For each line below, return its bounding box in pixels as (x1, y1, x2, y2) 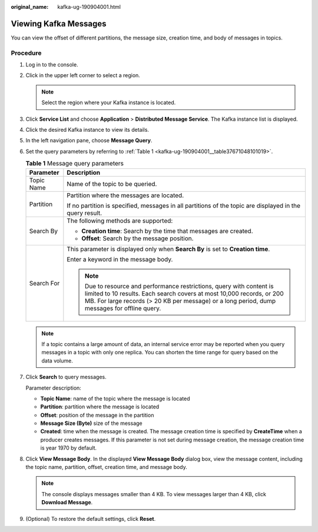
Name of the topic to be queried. (67, 179, 157, 188)
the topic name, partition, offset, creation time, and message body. (25, 464, 188, 471)
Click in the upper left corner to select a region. (25, 72, 141, 79)
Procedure (11, 49, 42, 57)
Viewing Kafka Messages (11, 18, 107, 29)
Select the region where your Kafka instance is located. (41, 99, 176, 106)
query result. (67, 209, 102, 217)
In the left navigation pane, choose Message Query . (25, 137, 153, 144)
